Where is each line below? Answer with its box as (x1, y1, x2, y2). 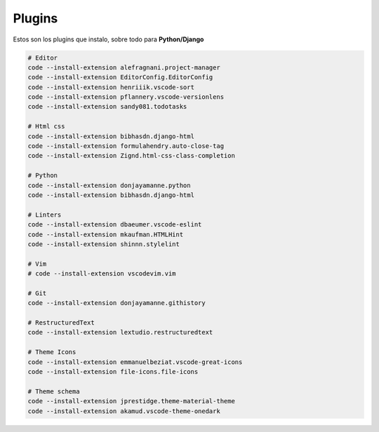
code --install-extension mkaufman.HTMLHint (27, 230, 184, 238)
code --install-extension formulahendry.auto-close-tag (27, 142, 225, 150)
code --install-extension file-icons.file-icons (27, 368, 199, 376)
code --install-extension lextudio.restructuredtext (27, 328, 213, 337)
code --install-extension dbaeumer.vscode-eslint (27, 221, 202, 229)
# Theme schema (27, 387, 80, 396)
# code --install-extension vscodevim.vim (27, 270, 176, 278)
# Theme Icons (27, 348, 77, 356)
